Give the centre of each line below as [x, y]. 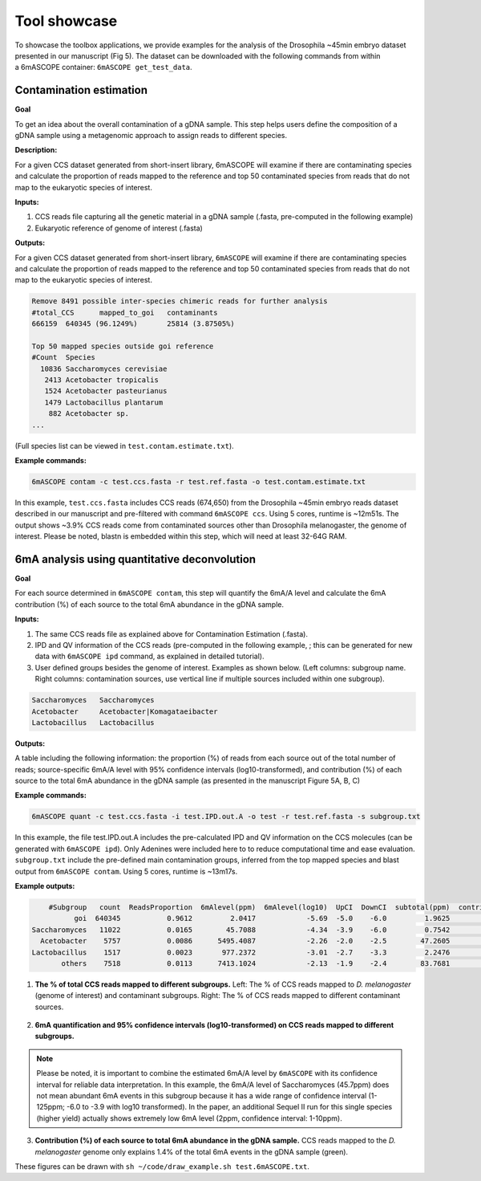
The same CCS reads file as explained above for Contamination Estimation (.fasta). [172, 633]
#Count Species [64, 358]
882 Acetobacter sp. [89, 414]
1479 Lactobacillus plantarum [104, 402]
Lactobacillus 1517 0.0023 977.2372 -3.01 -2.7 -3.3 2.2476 [241, 952]
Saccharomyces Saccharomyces [93, 700]
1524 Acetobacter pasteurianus [106, 391]
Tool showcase [66, 21]
